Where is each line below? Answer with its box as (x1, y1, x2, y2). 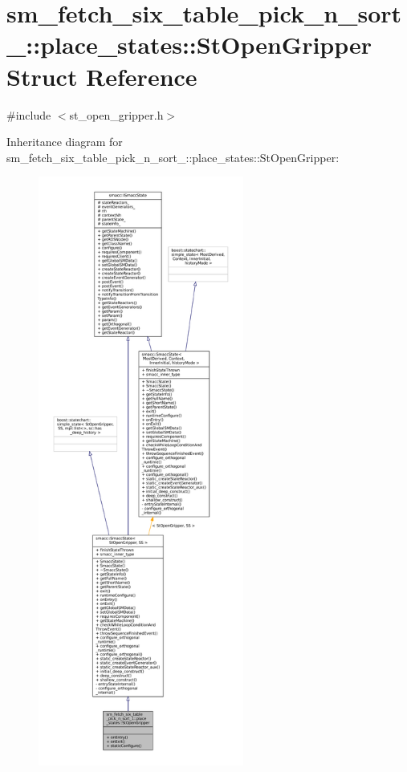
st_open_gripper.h (69, 106, 164, 123)
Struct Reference (6, 59, 197, 92)
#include (6, 106, 51, 123)
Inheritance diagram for (6, 133, 123, 150)
